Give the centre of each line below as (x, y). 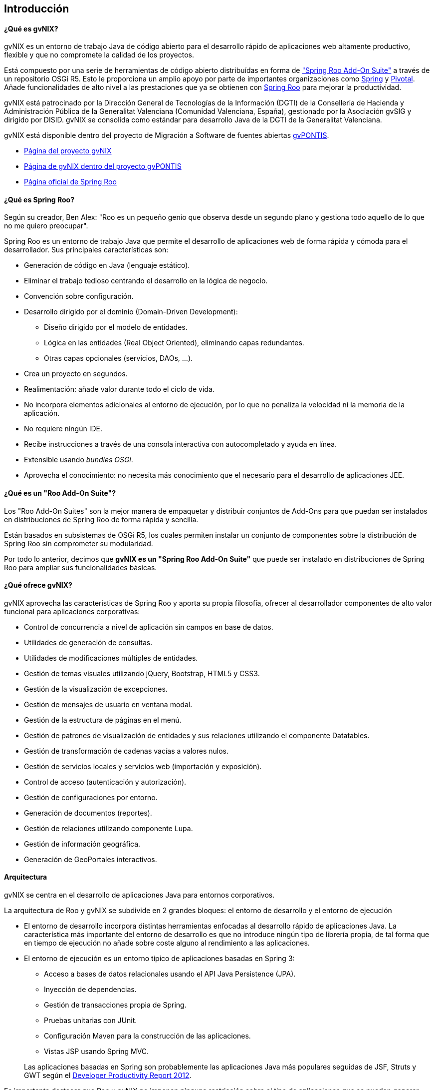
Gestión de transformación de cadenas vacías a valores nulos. (126, 751)
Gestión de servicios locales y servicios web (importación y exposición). (143, 766)
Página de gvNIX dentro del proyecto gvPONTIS (103, 166)
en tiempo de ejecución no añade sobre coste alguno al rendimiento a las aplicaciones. (167, 943)
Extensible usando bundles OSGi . (79, 460)
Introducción (37, 9)
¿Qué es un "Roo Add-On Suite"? (60, 493)
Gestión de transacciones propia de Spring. (115, 1005)
